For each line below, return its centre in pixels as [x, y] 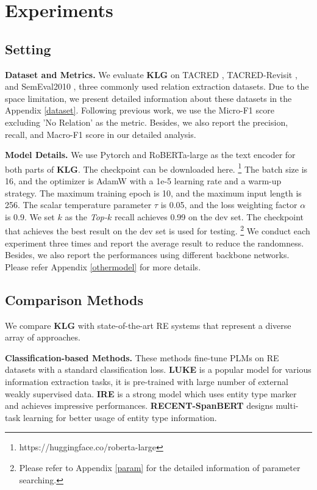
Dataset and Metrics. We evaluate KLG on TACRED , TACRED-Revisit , [151, 74]
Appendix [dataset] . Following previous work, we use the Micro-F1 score [140, 110]
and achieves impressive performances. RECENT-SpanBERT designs [139, 405]
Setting [28, 49]
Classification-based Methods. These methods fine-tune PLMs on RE [142, 357]
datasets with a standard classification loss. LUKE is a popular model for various [158, 369]
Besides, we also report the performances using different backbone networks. [147, 255]
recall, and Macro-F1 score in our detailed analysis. [101, 134]
